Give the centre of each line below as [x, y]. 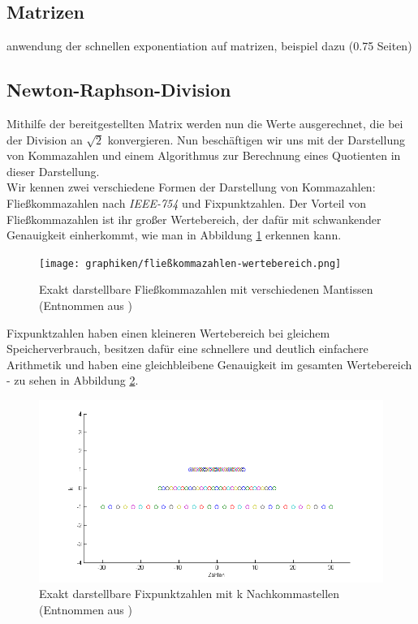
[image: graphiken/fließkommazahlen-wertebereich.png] [190, 263]
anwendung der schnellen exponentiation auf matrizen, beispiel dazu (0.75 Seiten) [209, 46]
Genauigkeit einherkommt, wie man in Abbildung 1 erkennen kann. [174, 235]
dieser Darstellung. [53, 171]
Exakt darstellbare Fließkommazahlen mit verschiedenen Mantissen [206, 289]
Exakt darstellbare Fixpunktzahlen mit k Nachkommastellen [190, 594]
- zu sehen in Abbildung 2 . [73, 380]
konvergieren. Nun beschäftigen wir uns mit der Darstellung [256, 139]
